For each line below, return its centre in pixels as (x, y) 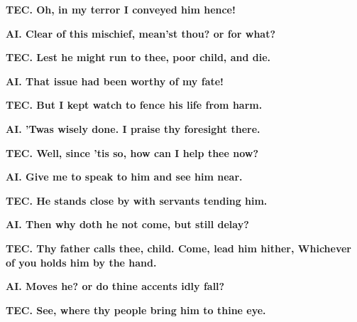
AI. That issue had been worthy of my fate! (115, 81)
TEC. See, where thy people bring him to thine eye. (136, 310)
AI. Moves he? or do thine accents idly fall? (115, 286)
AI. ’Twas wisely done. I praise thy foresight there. (133, 128)
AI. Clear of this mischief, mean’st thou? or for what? (141, 33)
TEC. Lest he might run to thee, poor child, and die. (138, 57)
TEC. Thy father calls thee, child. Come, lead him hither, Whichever (178, 248)
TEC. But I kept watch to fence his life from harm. (134, 105)
